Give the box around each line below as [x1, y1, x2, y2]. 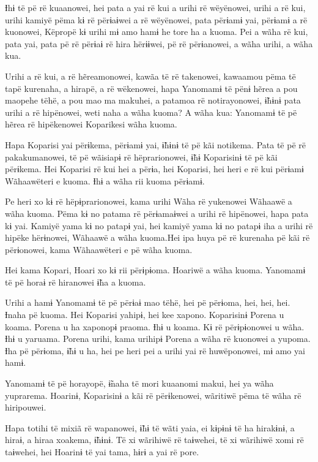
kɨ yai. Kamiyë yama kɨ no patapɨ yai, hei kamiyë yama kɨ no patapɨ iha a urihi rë [5, 219, 313, 232]
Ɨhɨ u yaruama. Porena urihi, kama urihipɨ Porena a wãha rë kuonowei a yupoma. [5, 332, 311, 345]
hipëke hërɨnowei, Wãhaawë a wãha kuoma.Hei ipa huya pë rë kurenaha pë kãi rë [5, 231, 310, 244]
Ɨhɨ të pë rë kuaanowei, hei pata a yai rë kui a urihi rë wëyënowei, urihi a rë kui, [5, 1, 306, 13]
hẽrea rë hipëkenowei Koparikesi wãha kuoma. [5, 118, 177, 131]
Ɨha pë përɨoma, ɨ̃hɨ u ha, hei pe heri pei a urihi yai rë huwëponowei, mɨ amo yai [5, 344, 305, 357]
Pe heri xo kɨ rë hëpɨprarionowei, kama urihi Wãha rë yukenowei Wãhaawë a [5, 195, 292, 208]
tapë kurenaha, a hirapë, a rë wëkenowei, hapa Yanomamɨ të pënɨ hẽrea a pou [5, 81, 298, 94]
